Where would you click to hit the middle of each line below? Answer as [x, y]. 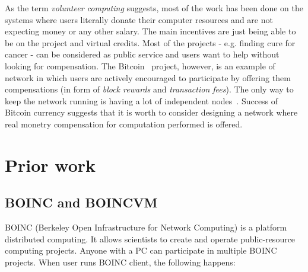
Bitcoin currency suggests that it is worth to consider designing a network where [151, 112]
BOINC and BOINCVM [81, 202]
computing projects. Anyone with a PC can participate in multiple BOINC [141, 250]
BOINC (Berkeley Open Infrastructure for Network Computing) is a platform [146, 227]
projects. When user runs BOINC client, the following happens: [120, 262]
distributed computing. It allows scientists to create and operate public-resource [150, 239]
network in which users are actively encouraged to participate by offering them [148, 77]
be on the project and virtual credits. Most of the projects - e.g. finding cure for [150, 42]
